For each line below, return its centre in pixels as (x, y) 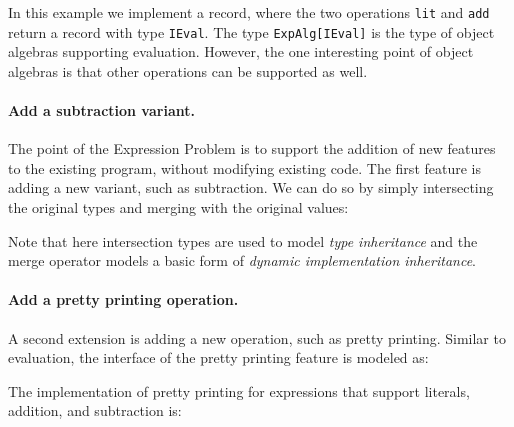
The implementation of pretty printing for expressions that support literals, (239, 390)
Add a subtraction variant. (101, 110)
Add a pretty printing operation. (123, 299)
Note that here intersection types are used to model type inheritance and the (243, 240)
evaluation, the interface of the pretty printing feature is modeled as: (218, 357)
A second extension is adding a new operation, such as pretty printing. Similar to (257, 337)
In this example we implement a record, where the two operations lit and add (249, 12)
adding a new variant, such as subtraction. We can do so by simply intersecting (251, 187)
